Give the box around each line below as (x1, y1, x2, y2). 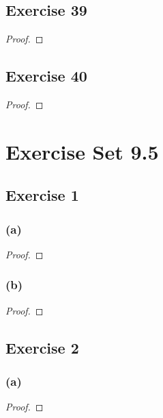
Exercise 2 (5, 336, 79, 358)
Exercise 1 (5, 184, 79, 206)
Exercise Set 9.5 (5, 137, 159, 165)
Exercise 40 (5, 65, 87, 86)
